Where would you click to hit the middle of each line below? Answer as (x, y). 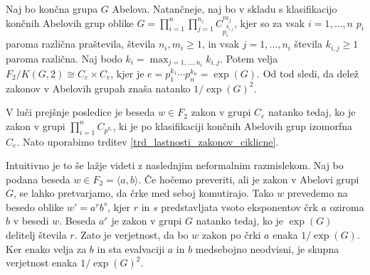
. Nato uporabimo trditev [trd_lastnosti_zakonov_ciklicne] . (148, 141)
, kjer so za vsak (270, 22)
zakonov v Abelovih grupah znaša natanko (98, 88)
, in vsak (221, 44)
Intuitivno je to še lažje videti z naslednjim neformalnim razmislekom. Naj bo (175, 165)
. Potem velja (249, 58)
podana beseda (38, 179)
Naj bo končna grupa (52, 9)
